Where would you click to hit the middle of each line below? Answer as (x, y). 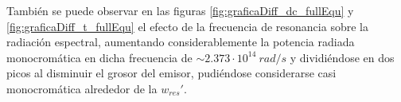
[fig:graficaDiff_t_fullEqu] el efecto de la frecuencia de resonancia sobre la (187, 26)
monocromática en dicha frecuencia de (99, 57)
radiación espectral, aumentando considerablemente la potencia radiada (181, 42)
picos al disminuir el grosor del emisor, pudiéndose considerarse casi (171, 73)
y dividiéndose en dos (342, 57)
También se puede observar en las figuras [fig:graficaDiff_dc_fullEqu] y (180, 10)
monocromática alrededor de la (82, 88)
